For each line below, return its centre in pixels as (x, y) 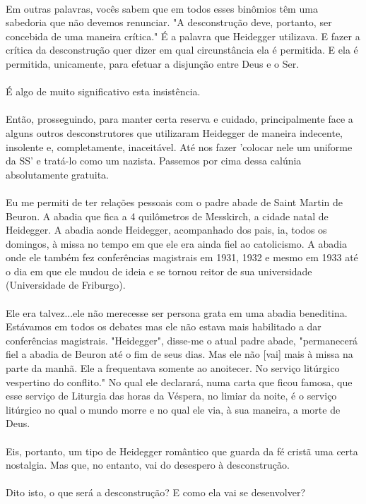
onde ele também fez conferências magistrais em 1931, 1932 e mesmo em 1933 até (182, 257)
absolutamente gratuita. (57, 174)
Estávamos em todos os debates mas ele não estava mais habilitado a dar (164, 326)
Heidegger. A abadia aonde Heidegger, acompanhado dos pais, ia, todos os (166, 230)
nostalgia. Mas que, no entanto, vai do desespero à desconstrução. (148, 465)
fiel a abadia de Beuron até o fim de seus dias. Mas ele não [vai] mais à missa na (179, 354)
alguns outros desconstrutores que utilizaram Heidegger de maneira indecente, (174, 132)
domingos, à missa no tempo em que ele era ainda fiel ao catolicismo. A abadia (176, 243)
